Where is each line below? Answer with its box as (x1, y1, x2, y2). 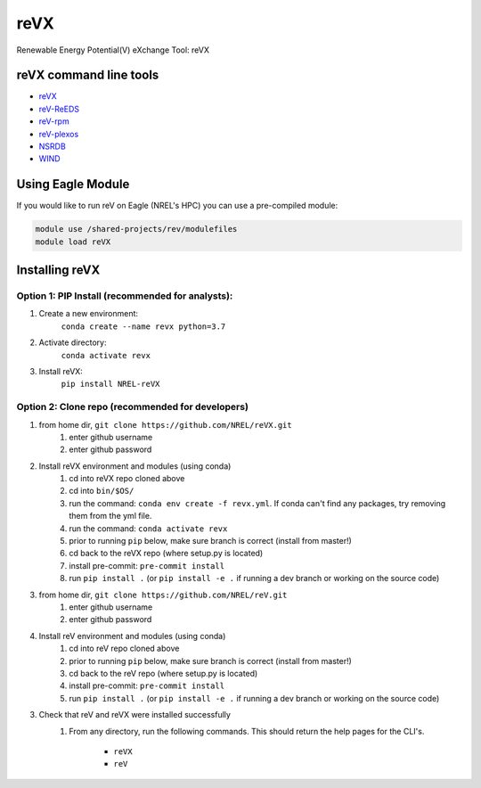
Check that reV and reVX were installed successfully (38, 710, 232, 720)
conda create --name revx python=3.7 (61, 321, 226, 332)
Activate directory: (38, 337, 107, 348)
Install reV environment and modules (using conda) (38, 630, 226, 641)
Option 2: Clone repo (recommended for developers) (16, 401, 249, 414)
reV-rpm (38, 116, 70, 127)
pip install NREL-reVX (61, 379, 160, 390)
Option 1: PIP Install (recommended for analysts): (16, 290, 233, 302)
